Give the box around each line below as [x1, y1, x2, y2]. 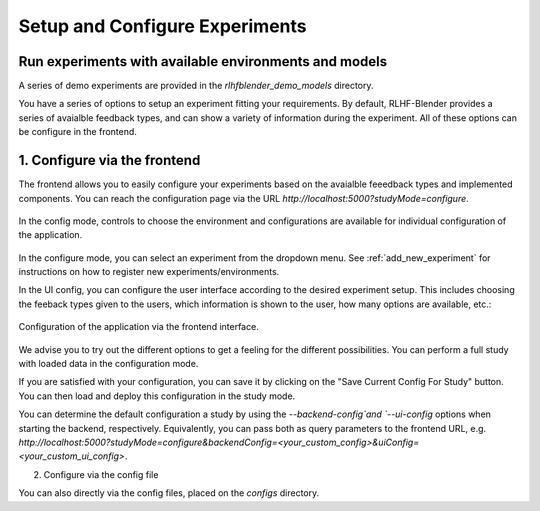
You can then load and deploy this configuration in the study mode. [18, 390, 296, 402]
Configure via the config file [43, 468, 159, 480]
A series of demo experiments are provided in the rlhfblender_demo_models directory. [18, 80, 374, 92]
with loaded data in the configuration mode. [18, 358, 199, 370]
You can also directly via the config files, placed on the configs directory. [18, 487, 320, 499]
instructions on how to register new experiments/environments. [18, 266, 280, 278]
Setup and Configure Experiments [18, 15, 307, 37]
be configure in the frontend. [18, 126, 137, 138]
